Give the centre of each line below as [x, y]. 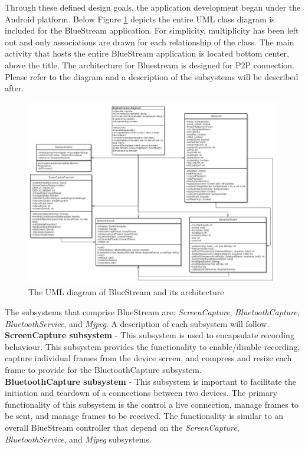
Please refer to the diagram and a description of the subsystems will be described [152, 76]
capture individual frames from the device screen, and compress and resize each [148, 358]
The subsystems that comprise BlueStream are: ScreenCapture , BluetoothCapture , [152, 312]
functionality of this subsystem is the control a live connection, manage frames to [152, 404]
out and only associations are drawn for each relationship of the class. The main [150, 42]
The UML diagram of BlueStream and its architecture [126, 292]
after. [14, 88]
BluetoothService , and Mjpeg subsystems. [78, 439]
